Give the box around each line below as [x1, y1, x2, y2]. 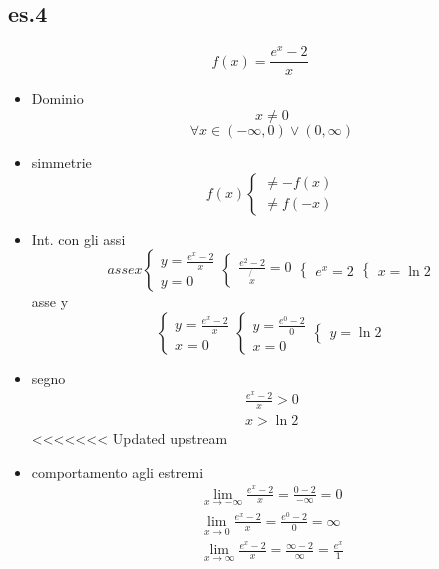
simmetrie [31, 151, 92, 172]
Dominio [31, 88, 84, 109]
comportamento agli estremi [31, 461, 204, 482]
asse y [31, 291, 69, 312]
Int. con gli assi [31, 228, 126, 249]
